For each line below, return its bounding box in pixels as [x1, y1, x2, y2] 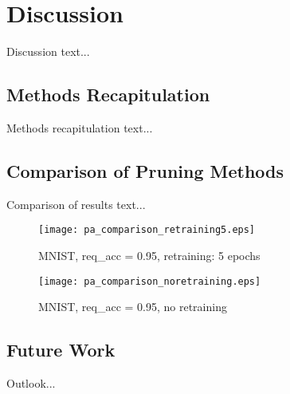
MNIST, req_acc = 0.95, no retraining [38, 298, 227, 315]
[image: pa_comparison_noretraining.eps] [38, 275, 261, 287]
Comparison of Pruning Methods [6, 158, 284, 183]
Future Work [6, 337, 116, 362]
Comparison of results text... [6, 195, 146, 212]
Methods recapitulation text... [6, 119, 153, 136]
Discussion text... [6, 43, 90, 60]
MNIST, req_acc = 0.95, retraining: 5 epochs [38, 246, 261, 263]
